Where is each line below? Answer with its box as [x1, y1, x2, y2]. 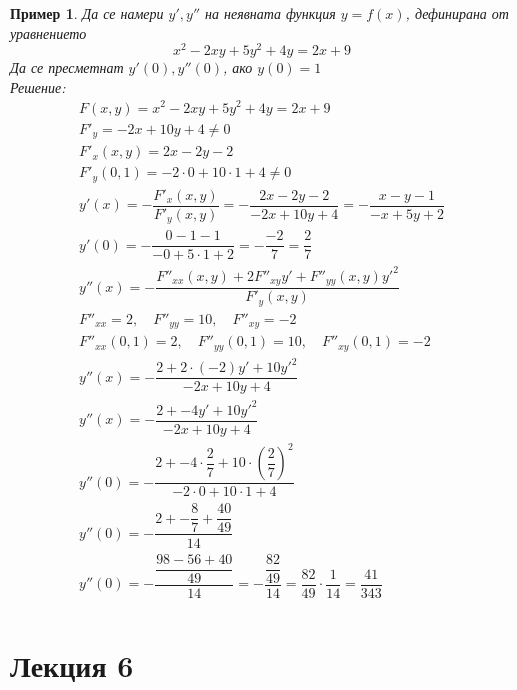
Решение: [10, 76, 66, 97]
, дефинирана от [405, 3, 509, 23]
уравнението [10, 22, 87, 43]
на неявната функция [205, 3, 336, 23]
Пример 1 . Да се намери [10, 3, 164, 23]
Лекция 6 [10, 644, 134, 685]
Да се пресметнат [10, 57, 124, 78]
